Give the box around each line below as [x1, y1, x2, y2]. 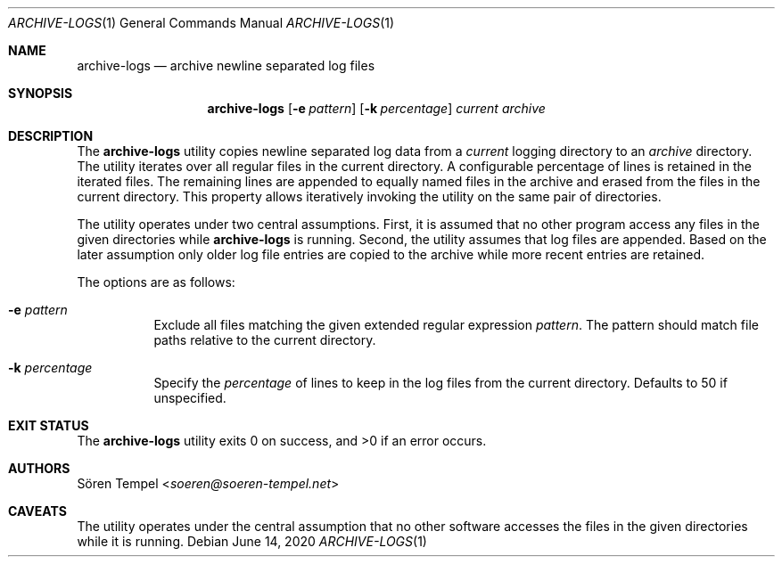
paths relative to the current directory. [153, 332, 376, 347]
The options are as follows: [77, 274, 235, 290]
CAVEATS [8, 503, 67, 519]
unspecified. [153, 390, 226, 405]
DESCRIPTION [8, 128, 94, 143]
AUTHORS [8, 461, 70, 476]
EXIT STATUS [8, 418, 89, 433]
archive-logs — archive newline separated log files [77, 58, 375, 73]
